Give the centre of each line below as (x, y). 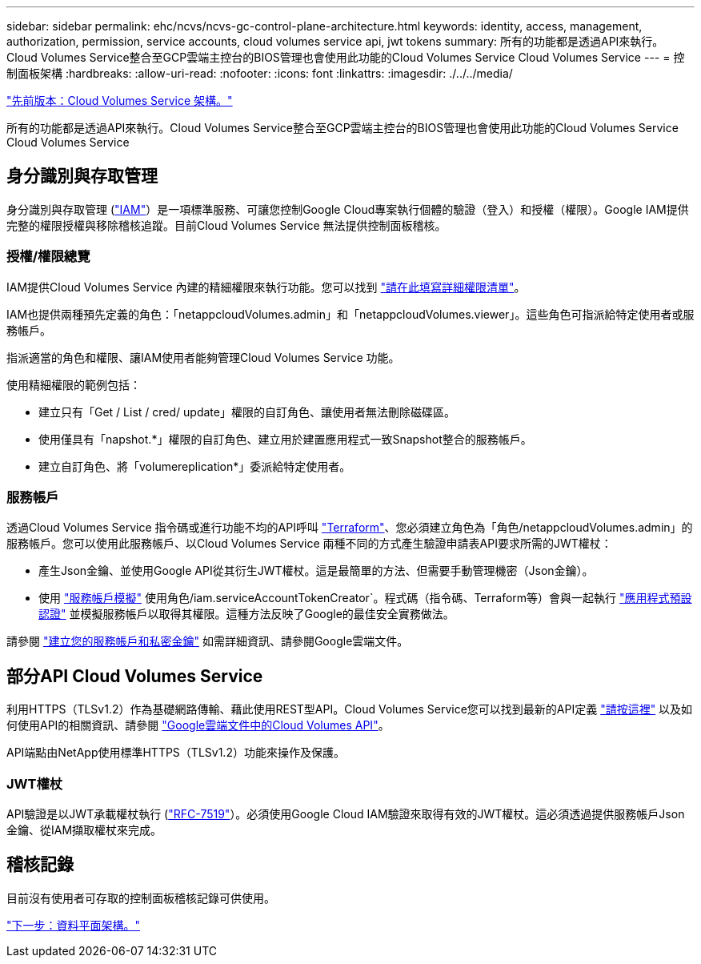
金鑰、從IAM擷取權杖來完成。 (84, 829)
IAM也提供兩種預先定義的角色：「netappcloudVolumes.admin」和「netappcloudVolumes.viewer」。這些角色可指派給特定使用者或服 (350, 314)
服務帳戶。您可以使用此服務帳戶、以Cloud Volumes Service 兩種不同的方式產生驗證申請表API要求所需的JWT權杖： (309, 544)
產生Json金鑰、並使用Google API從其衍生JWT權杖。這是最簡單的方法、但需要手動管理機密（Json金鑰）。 (316, 571)
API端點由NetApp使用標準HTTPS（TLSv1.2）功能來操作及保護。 (176, 753)
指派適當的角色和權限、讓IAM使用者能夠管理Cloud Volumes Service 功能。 (203, 357)
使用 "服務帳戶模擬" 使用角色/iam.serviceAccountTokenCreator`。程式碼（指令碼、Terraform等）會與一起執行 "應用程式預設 (365, 598)
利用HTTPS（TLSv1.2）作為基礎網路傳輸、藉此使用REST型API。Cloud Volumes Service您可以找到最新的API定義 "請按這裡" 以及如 (350, 709)
